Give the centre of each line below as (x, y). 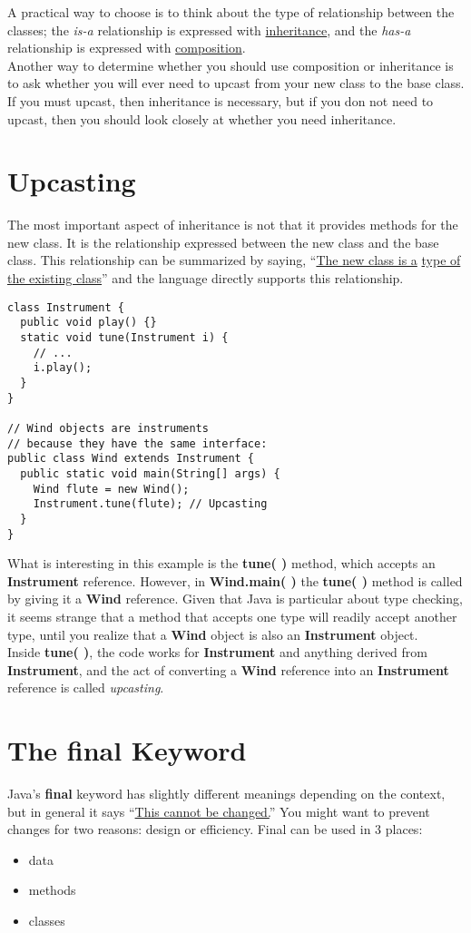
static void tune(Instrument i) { (124, 337)
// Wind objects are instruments (108, 428)
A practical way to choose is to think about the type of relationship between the (231, 12)
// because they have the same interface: (137, 443)
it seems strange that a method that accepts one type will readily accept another (232, 616)
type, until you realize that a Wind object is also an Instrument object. (213, 634)
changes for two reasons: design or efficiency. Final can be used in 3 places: (215, 829)
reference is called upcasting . (86, 687)
